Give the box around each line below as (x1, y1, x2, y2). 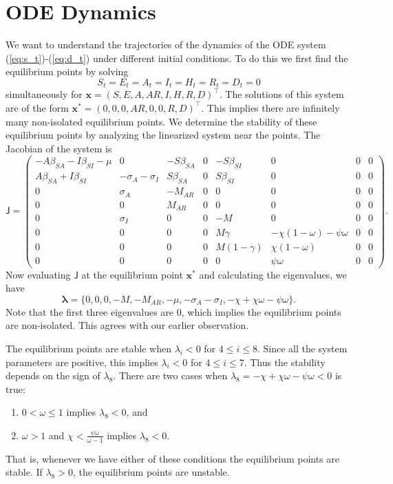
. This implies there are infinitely (201, 100, 340, 114)
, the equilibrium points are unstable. (72, 465, 230, 479)
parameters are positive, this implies (6, 354, 158, 369)
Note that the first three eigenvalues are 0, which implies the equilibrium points (6, 304, 341, 319)
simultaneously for (6, 87, 83, 101)
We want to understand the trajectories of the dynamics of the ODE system (6, 37, 326, 52)
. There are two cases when (113, 368, 228, 383)
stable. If (6, 465, 43, 479)
